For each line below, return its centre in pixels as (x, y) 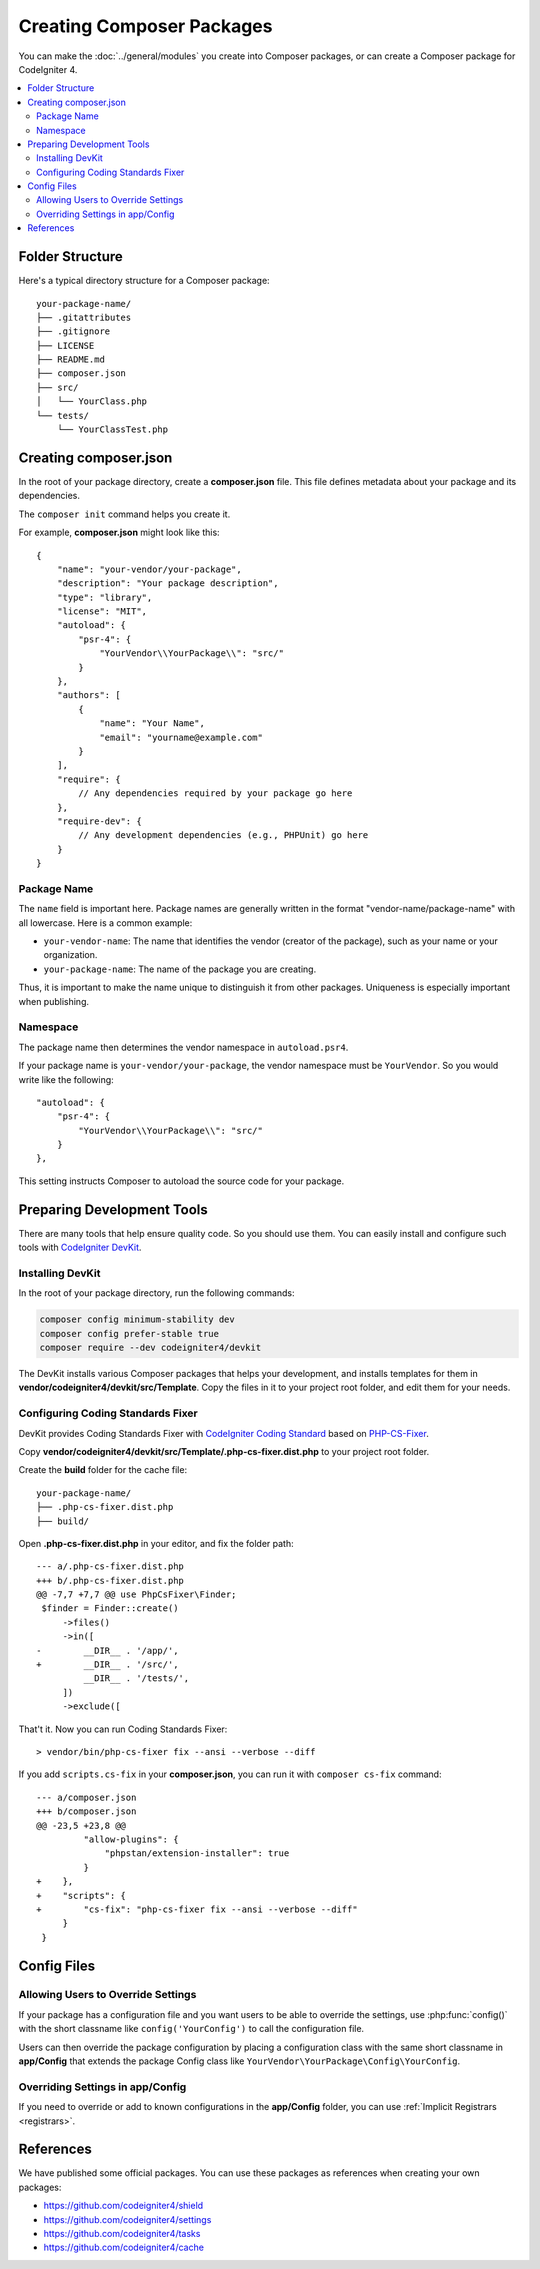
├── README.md (70, 359)
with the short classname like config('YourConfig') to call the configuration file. (191, 2029)
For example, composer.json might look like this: (119, 532)
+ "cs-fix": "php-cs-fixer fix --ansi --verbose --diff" (197, 1909)
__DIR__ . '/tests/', (136, 1678)
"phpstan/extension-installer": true (197, 1853)
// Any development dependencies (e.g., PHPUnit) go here (223, 835)
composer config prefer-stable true (129, 1333)
